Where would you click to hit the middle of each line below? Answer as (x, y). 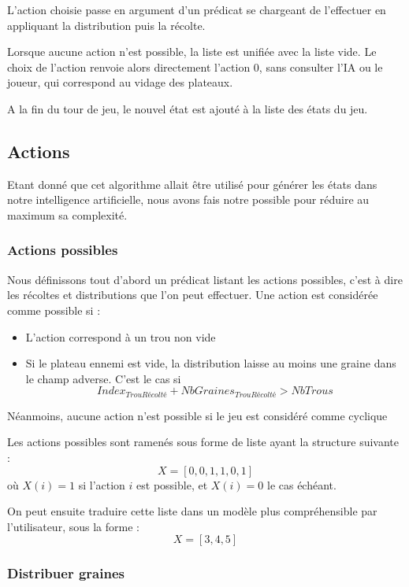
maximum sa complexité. (67, 214)
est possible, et (172, 484)
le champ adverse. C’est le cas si (103, 378)
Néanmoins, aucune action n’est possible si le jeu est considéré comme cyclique (197, 415)
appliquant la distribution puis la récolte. (106, 25)
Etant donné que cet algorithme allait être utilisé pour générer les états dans (192, 184)
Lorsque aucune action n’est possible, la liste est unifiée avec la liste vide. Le (192, 52)
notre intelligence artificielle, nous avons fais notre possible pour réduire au (188, 199)
